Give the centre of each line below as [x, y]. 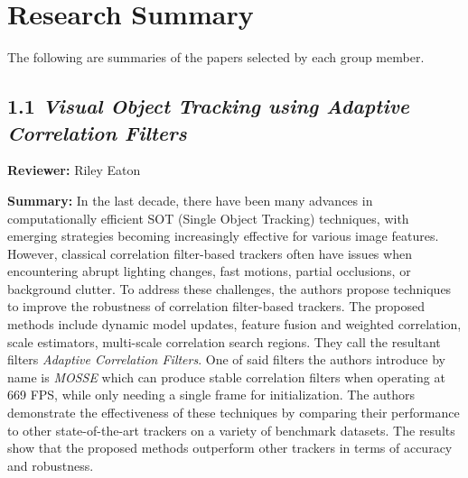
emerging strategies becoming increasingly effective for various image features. [223, 236]
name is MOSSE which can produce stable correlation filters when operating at [226, 377]
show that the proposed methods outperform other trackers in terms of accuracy [230, 448]
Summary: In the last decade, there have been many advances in [190, 200]
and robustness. [51, 465]
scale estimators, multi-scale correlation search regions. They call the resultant [224, 341]
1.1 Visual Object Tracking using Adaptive [209, 106]
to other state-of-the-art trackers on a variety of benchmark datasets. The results [231, 430]
